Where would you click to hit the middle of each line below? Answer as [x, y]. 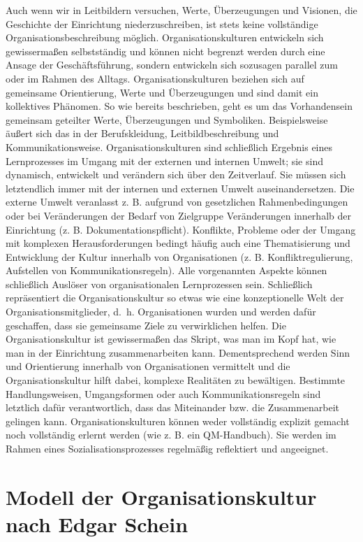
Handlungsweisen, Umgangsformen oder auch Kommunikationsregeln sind [163, 393]
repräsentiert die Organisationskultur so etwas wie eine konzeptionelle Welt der [175, 298]
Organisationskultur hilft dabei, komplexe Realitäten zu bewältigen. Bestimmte [176, 380]
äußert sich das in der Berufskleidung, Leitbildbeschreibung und [142, 133]
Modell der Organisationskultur [161, 496]
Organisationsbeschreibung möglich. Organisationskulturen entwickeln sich [165, 37]
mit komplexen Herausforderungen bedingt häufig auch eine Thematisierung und [178, 243]
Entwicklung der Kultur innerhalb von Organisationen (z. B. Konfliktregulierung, [179, 256]
